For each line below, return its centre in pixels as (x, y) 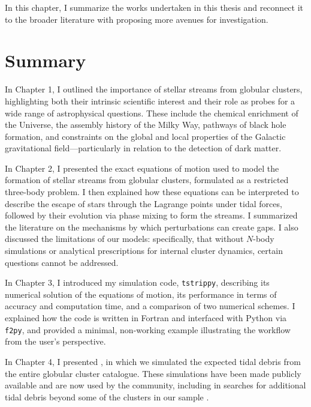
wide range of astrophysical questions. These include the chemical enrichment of (152, 113)
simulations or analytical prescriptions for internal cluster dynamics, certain (144, 251)
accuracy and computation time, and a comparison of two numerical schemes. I (150, 306)
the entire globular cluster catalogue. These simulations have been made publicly (153, 373)
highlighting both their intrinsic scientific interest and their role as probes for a (150, 101)
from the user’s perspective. (55, 341)
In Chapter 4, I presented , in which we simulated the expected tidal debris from (153, 361)
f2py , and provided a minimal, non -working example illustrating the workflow (148, 329)
